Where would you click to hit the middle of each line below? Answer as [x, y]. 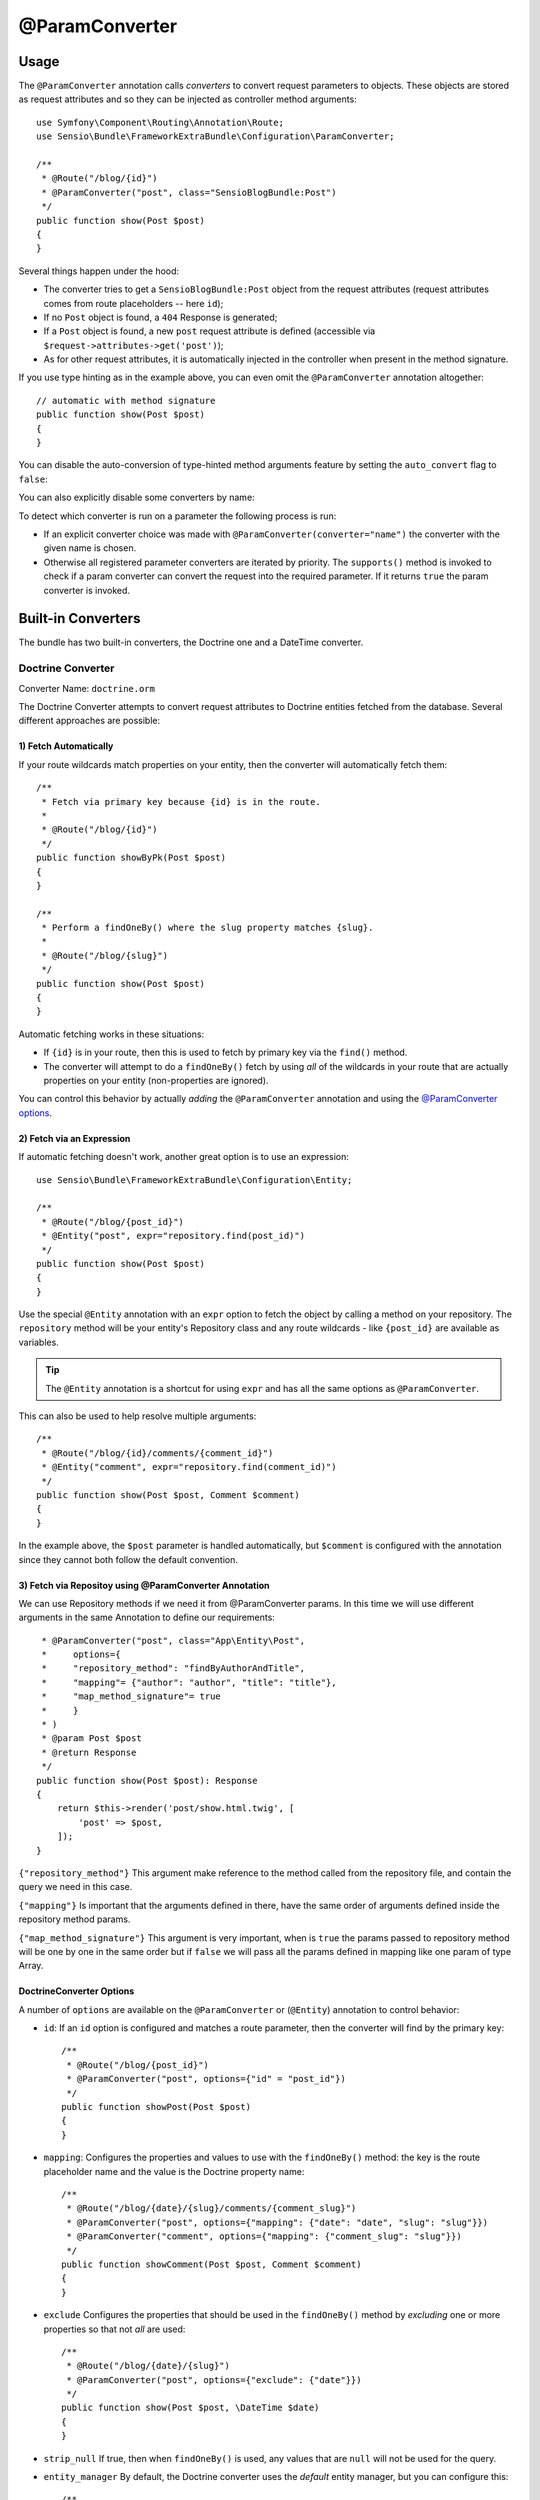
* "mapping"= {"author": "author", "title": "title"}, [189, 1682]
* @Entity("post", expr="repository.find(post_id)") [173, 1236]
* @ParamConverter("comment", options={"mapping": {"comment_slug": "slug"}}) [264, 2236]
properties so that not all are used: [114, 2329]
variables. [38, 1342]
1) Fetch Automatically [66, 746]
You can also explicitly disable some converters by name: [136, 497]
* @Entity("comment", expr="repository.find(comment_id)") [189, 1467]
